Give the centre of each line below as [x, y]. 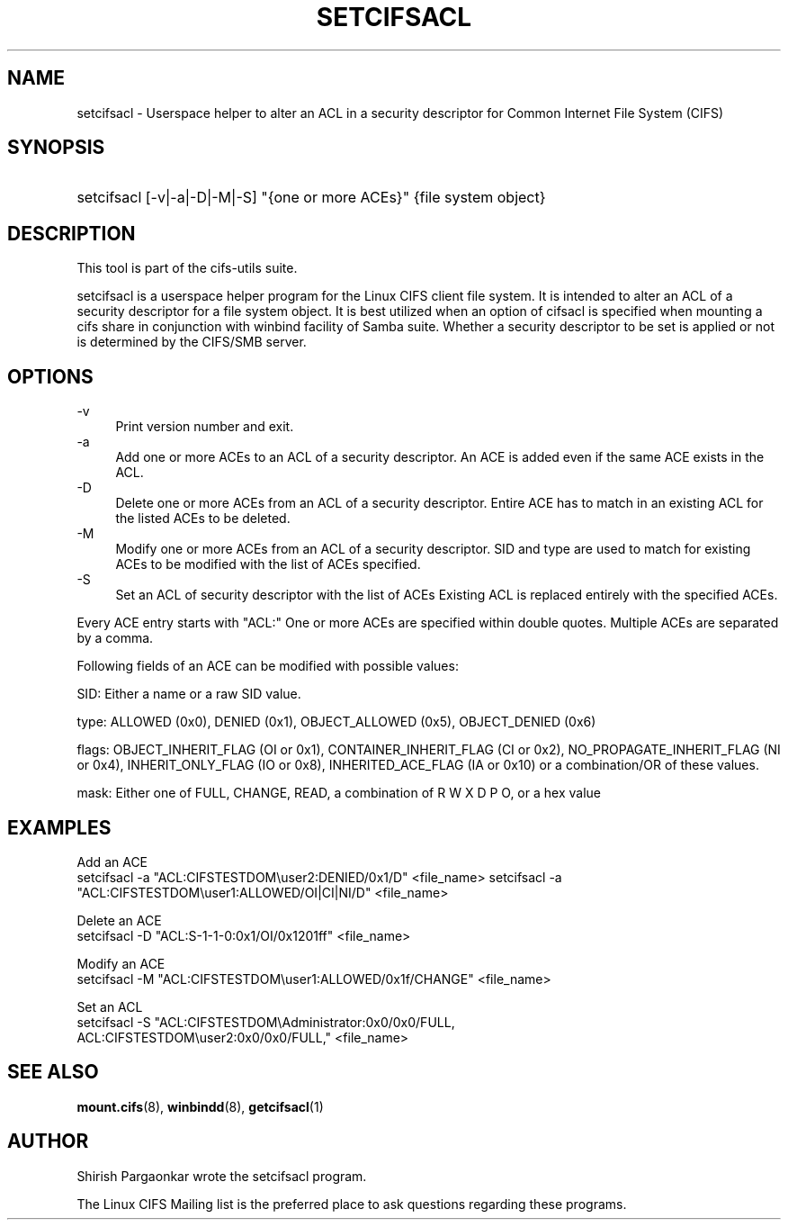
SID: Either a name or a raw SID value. [189, 694]
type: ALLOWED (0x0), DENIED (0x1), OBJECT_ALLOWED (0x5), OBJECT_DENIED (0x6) [336, 722]
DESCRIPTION [72, 233]
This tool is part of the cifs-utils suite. [187, 268]
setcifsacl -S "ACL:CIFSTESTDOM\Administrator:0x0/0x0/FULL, [266, 1022]
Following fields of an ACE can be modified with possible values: [268, 666]
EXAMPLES [59, 827]
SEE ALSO [53, 1072]
